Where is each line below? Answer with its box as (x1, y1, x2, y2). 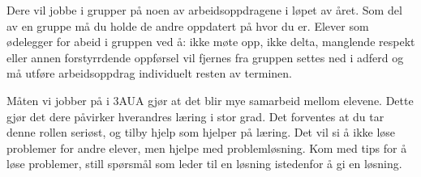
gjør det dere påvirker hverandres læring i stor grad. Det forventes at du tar (6, 107, 384, 124)
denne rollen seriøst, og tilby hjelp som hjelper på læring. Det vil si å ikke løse (6, 124, 396, 141)
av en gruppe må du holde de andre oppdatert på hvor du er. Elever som (6, 17, 369, 34)
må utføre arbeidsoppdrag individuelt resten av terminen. (6, 65, 292, 82)
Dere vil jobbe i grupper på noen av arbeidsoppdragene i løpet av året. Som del (6, 2, 402, 18)
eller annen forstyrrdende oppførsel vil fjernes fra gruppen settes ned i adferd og (6, 48, 404, 65)
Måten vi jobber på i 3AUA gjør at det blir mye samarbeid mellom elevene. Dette (6, 91, 414, 108)
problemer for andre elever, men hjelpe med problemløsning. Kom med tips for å (6, 139, 407, 156)
